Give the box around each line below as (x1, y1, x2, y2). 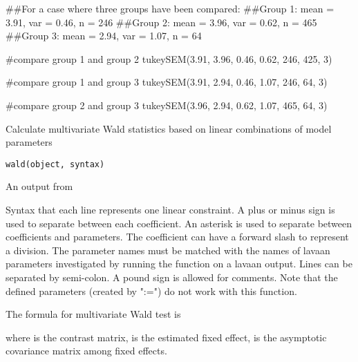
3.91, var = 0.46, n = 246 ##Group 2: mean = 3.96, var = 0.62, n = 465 (6, 15, 317, 29)
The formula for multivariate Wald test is (6, 307, 181, 321)
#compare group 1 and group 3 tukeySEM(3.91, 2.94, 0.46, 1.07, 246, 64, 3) (6, 75, 328, 89)
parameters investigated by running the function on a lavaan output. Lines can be (6, 256, 352, 271)
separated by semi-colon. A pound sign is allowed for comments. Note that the (6, 269, 338, 284)
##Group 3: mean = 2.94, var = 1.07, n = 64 (6, 28, 202, 43)
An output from (6, 179, 73, 193)
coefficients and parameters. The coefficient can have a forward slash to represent (6, 229, 349, 244)
